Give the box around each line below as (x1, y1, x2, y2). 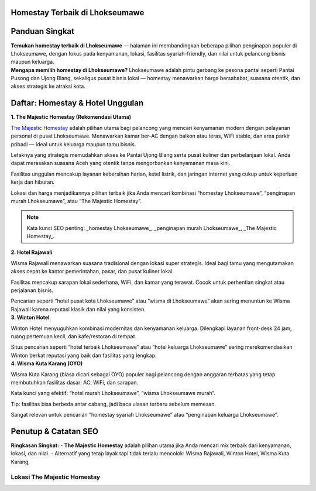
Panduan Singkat (11, 26, 75, 36)
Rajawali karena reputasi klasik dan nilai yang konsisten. (11, 305, 146, 313)
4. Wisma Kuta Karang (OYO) (11, 360, 83, 367)
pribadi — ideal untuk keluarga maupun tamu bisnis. (11, 140, 136, 147)
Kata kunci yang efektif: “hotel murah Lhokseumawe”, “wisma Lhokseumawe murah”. (11, 390, 216, 397)
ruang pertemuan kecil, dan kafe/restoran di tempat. (11, 332, 137, 339)
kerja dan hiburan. (11, 178, 55, 186)
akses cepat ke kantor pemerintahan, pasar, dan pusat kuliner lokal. (11, 268, 174, 275)
